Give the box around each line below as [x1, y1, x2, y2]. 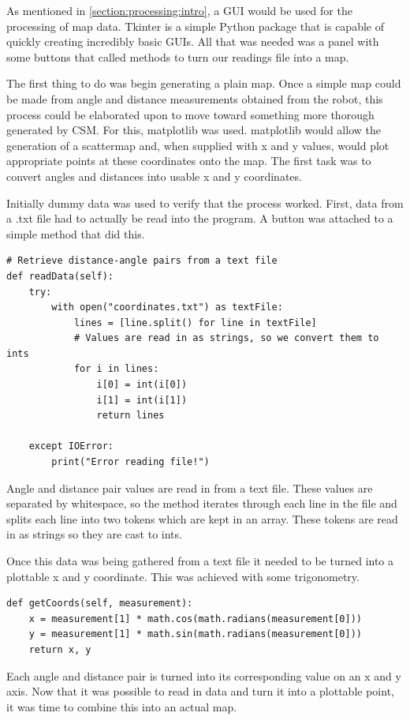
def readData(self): [6, 270, 114, 282]
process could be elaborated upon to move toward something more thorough [6, 106, 375, 122]
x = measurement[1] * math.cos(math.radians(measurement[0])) [28, 613, 363, 624]
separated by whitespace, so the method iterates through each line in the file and [6, 495, 397, 512]
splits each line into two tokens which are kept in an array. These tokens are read [6, 510, 398, 527]
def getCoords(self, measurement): [6, 598, 193, 609]
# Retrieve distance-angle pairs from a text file [6, 255, 278, 267]
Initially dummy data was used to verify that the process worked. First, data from [6, 194, 404, 211]
